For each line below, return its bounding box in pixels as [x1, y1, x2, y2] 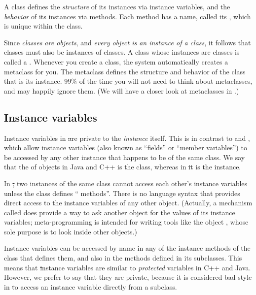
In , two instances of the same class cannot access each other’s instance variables [4, 178, 248, 188]
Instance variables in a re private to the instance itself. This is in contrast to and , [4, 132, 250, 143]
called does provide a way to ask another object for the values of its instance [4, 207, 235, 217]
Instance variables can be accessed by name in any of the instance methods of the [4, 243, 251, 253]
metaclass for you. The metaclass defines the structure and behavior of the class [4, 66, 246, 76]
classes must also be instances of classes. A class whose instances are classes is [4, 47, 240, 57]
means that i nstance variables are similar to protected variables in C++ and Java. [4, 262, 251, 272]
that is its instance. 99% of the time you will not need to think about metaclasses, [4, 76, 253, 86]
